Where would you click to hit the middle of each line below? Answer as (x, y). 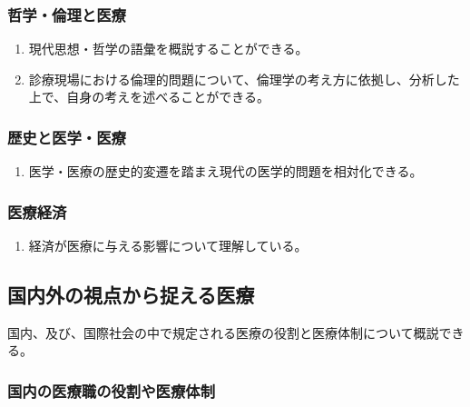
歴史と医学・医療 (67, 137)
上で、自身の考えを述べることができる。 (149, 97)
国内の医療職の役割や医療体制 (112, 390)
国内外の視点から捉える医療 (131, 295)
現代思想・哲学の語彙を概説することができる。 (168, 49)
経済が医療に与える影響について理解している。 (168, 246)
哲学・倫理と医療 (67, 14)
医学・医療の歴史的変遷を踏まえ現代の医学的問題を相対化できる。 (225, 171)
